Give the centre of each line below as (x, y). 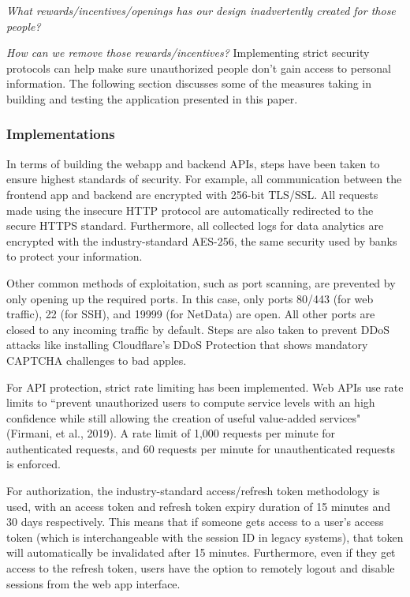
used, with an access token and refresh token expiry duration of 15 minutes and (199, 506)
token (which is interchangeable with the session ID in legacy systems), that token (205, 537)
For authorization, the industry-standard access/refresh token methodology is (193, 491)
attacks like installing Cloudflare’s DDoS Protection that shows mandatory (187, 345)
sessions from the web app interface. (93, 583)
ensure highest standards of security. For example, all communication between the (204, 179)
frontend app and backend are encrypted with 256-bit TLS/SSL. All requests (192, 194)
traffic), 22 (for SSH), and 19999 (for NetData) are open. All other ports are (191, 314)
